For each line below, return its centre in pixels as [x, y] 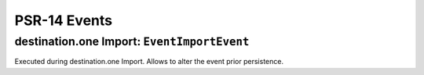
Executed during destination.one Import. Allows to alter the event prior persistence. [149, 62]
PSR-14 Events [64, 20]
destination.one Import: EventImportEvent [132, 41]
